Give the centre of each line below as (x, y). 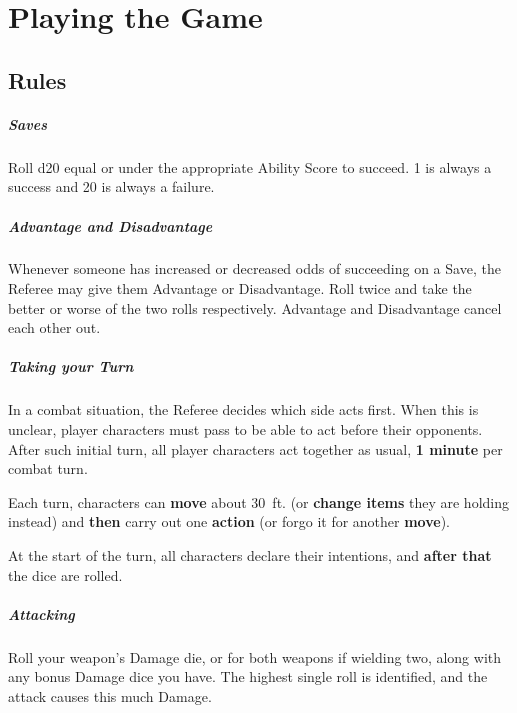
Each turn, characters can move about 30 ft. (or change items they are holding (259, 501)
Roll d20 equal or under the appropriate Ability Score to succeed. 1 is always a (250, 166)
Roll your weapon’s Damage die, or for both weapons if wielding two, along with (255, 656)
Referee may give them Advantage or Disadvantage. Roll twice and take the (240, 288)
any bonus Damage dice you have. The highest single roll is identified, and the (248, 676)
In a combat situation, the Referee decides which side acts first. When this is (243, 409)
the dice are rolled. (65, 574)
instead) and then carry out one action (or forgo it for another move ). (229, 521)
